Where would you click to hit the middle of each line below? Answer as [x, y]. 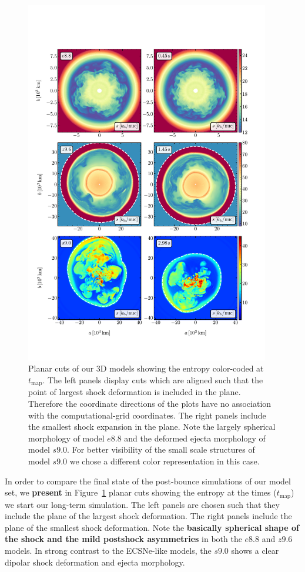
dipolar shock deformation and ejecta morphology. [95, 562]
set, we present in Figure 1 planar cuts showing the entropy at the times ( [141, 492]
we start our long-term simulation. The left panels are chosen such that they [142, 504]
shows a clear [255, 550]
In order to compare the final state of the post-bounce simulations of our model [148, 481]
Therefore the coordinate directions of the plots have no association [150, 404]
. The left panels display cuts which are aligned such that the [153, 379]
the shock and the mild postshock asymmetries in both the [123, 539]
